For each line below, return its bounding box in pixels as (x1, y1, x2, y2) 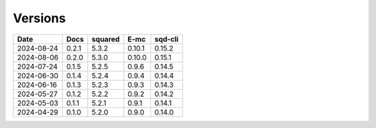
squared (91, 34, 120, 44)
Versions (13, 10, 66, 26)
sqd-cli (154, 34, 179, 44)
